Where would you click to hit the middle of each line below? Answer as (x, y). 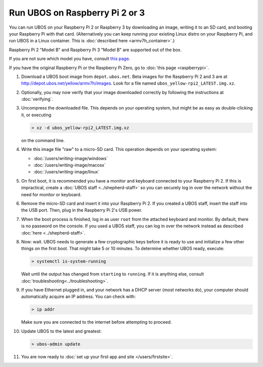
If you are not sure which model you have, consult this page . (70, 59)
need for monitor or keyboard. (51, 194)
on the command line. (43, 140)
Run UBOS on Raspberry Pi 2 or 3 (77, 13)
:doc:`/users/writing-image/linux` (66, 172)
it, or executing (36, 115)
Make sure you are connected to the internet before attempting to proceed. (97, 322)
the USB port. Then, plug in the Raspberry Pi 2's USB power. (82, 210)
